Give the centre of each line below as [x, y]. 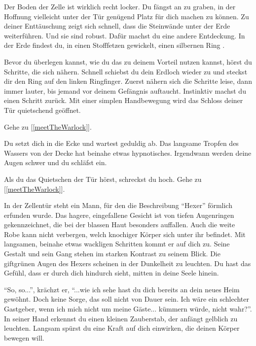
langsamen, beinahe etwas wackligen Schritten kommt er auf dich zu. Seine [117, 244]
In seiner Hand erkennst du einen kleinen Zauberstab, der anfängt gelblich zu [121, 318]
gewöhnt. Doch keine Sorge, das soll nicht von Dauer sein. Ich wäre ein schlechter [127, 299]
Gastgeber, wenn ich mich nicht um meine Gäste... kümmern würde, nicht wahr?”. [128, 309]
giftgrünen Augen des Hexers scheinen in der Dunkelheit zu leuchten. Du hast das [128, 263]
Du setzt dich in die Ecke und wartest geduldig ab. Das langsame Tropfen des [121, 143]
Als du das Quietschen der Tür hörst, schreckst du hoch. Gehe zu [103, 179]
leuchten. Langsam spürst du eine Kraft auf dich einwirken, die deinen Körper [122, 328]
